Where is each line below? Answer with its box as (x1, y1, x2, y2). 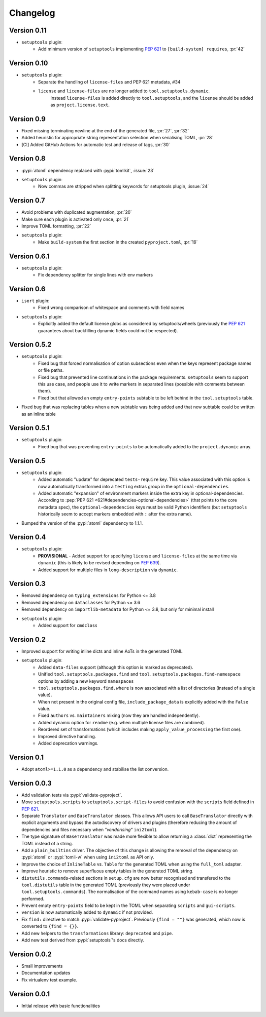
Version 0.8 (9, 155, 46, 163)
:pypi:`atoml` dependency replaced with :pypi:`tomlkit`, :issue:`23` (21, 167, 155, 173)
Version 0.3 (9, 580, 46, 588)
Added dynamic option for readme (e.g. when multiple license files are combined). (38, 719, 205, 725)
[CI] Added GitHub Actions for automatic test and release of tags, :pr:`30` (21, 141, 170, 148)
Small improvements (21, 963, 63, 969)
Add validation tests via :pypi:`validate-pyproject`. (21, 792, 123, 798)
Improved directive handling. (38, 733, 96, 739)
